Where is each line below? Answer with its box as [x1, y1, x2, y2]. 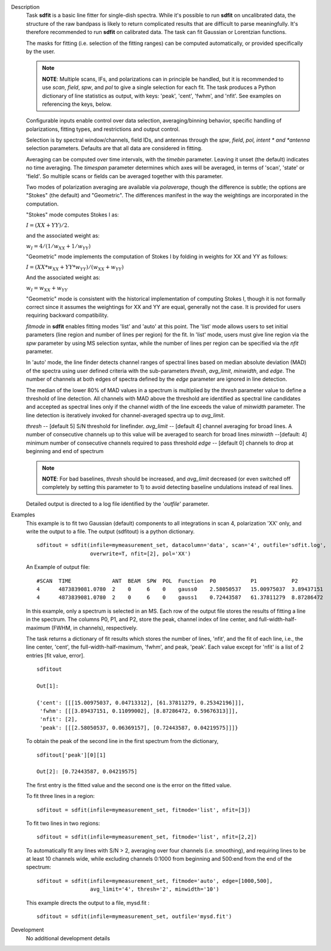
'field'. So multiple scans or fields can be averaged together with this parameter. [26, 172, 223, 179]
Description [11, 4, 40, 10]
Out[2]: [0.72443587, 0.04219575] [36, 768, 137, 775]
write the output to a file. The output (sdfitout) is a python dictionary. [26, 528, 195, 535]
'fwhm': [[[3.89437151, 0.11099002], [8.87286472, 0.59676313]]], [39, 708, 238, 714]
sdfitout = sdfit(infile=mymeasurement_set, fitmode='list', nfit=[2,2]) [36, 834, 258, 840]
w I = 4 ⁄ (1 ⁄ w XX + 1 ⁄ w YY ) [26, 243, 91, 251]
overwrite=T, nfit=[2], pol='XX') [90, 550, 191, 557]
